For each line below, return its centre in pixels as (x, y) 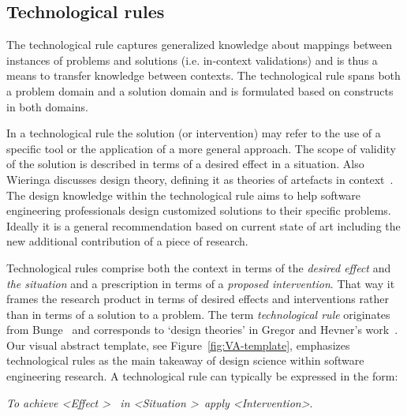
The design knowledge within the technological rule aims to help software (184, 195)
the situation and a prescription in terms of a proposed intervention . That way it (201, 283)
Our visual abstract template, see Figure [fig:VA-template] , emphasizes (178, 345)
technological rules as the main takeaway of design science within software (185, 360)
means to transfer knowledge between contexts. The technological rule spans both (203, 75)
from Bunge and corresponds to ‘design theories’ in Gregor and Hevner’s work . (202, 330)
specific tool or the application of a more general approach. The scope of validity (201, 148)
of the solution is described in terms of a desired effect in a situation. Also (185, 164)
